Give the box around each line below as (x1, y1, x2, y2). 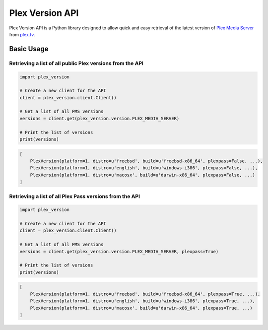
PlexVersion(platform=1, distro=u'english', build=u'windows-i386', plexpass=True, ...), (30, 298, 256, 304)
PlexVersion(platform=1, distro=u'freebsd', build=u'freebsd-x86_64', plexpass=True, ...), (30, 291, 261, 297)
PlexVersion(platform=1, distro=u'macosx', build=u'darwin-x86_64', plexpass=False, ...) (30, 172, 256, 178)
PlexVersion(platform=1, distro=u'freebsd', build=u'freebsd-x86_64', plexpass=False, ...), (30, 158, 263, 164)
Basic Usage (9, 45, 49, 53)
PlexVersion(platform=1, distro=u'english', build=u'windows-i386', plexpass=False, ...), (30, 165, 258, 171)
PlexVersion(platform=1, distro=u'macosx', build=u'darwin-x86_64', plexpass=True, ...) (30, 305, 253, 311)
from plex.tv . (9, 31, 35, 37)
